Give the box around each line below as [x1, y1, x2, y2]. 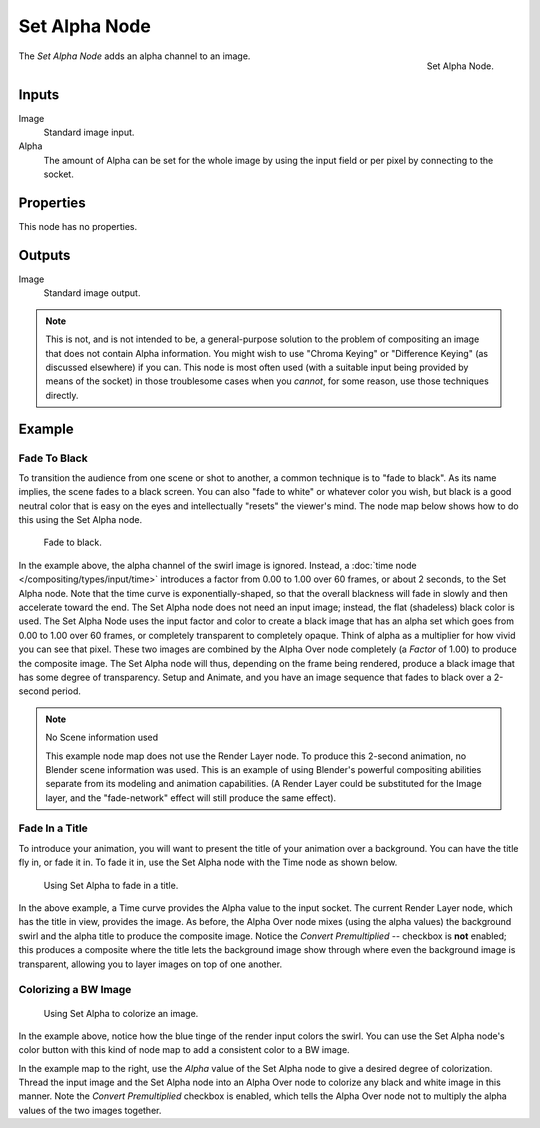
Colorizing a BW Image [18, 983, 132, 997]
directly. [45, 389, 79, 401]
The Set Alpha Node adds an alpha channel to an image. [18, 50, 251, 62]
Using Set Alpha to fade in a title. [43, 879, 179, 891]
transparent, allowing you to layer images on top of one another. [18, 958, 283, 970]
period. [51, 685, 82, 697]
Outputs [18, 246, 71, 264]
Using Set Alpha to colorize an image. [43, 1007, 199, 1019]
